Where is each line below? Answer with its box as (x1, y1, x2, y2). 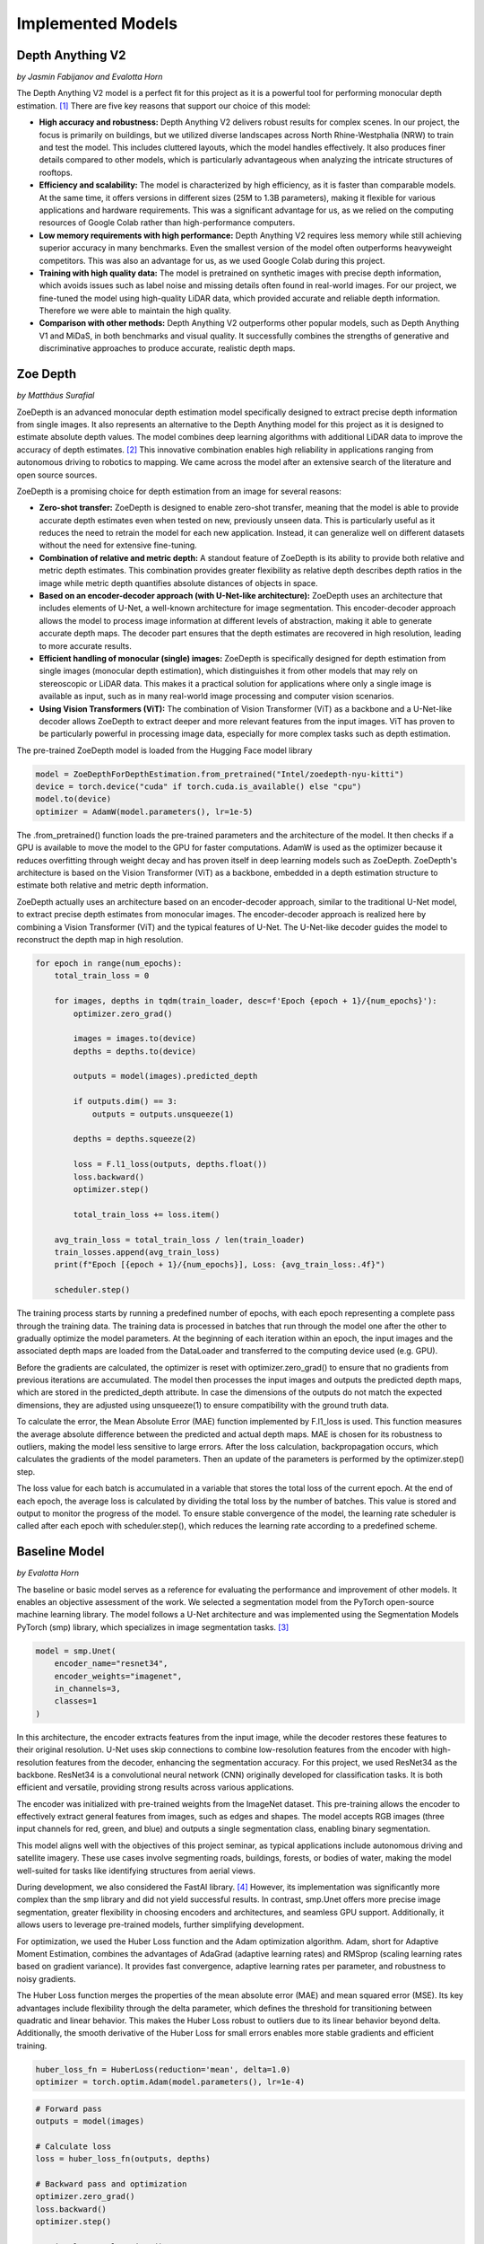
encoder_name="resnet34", (54, 1659, 169, 1669)
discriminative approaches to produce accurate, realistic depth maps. (39, 343, 296, 354)
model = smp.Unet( (35, 1645, 117, 1656)
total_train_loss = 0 (54, 970, 150, 981)
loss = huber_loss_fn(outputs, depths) (35, 2154, 211, 2164)
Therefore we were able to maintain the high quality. (39, 305, 232, 316)
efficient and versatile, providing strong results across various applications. (16, 1782, 295, 1793)
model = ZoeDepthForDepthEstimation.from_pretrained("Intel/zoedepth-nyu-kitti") (35, 768, 405, 779)
